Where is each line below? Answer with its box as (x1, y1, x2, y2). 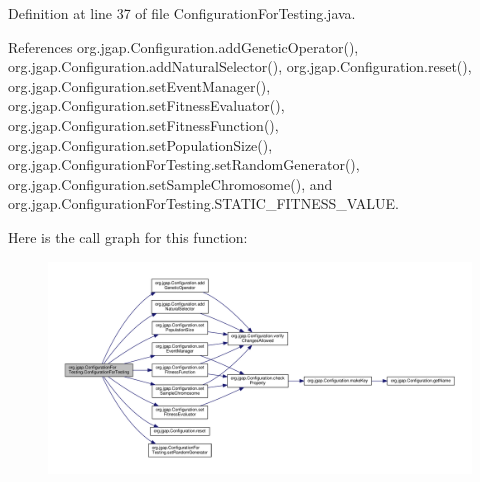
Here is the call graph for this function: (8, 226, 248, 247)
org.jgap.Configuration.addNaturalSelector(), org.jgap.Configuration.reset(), (8, 56, 472, 77)
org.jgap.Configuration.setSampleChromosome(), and (8, 173, 333, 194)
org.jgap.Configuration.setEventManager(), (8, 75, 271, 96)
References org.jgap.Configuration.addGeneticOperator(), (8, 36, 359, 57)
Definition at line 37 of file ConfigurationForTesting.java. (8, 3, 356, 23)
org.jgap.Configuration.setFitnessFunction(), (8, 114, 279, 135)
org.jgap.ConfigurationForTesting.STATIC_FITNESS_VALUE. (8, 193, 399, 214)
